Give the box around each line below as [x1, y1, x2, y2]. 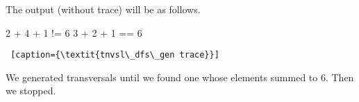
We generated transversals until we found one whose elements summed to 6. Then [6, 69, 354, 84]
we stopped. [6, 83, 56, 98]
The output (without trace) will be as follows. [6, 2, 201, 16]
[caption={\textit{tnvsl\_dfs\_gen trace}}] [10, 50, 219, 60]
